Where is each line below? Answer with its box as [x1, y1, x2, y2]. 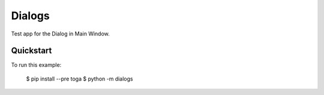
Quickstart [11, 46, 52, 56]
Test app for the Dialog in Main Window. [11, 30, 110, 37]
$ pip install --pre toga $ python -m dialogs [26, 75, 133, 82]
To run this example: [11, 61, 62, 69]
